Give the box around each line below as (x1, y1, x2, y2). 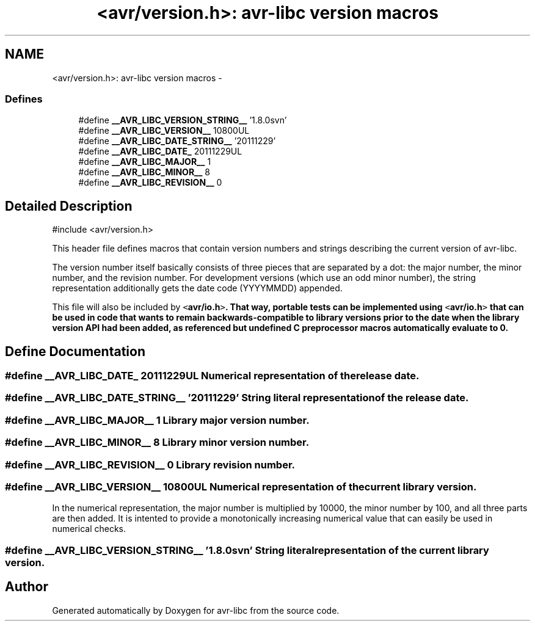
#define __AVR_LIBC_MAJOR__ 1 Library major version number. (5, 413, 310, 426)
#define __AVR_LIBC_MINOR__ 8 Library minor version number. (5, 436, 310, 449)
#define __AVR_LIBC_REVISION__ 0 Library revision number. (5, 458, 296, 471)
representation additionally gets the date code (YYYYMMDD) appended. (52, 283, 343, 294)
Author (5, 579, 48, 595)
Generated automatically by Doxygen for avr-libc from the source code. (52, 605, 340, 616)
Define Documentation (5, 343, 145, 359)
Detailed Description (5, 198, 133, 214)
